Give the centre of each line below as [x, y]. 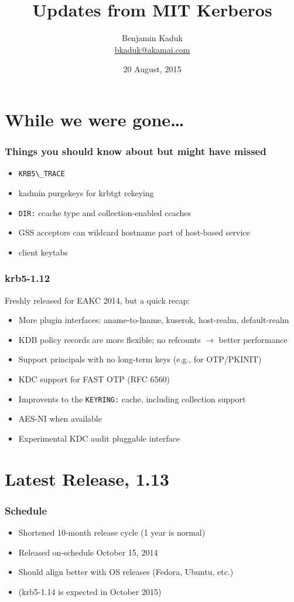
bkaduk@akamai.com [152, 49]
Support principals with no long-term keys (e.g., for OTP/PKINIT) [140, 359]
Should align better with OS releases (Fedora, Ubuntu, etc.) [126, 572]
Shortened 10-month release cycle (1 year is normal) [112, 532]
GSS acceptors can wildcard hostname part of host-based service [134, 232]
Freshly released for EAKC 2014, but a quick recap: [98, 300]
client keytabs [43, 252]
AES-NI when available [60, 418]
